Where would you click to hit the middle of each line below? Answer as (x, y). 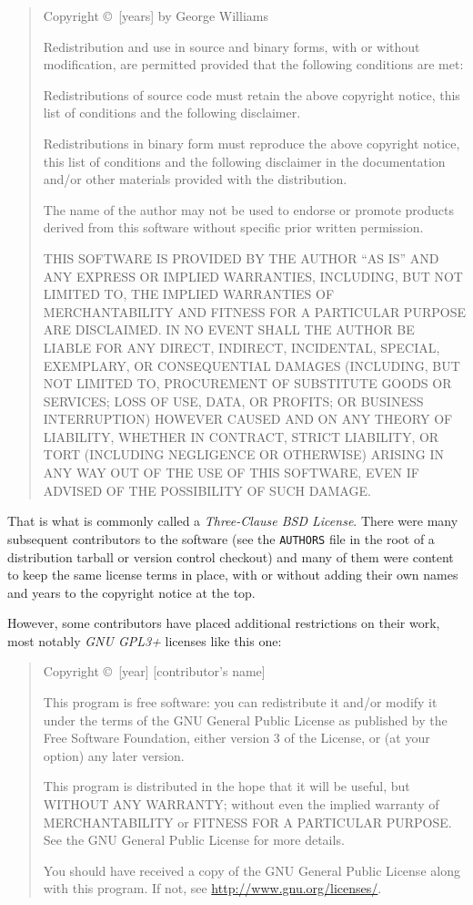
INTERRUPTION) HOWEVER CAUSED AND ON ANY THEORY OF (248, 419)
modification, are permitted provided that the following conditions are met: (253, 64)
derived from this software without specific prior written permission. (233, 227)
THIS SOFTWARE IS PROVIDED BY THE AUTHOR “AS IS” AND (241, 257)
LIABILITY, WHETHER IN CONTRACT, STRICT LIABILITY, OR (241, 436)
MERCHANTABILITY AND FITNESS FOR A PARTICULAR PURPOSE (254, 311)
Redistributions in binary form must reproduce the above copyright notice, (252, 143)
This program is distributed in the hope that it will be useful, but (226, 786)
